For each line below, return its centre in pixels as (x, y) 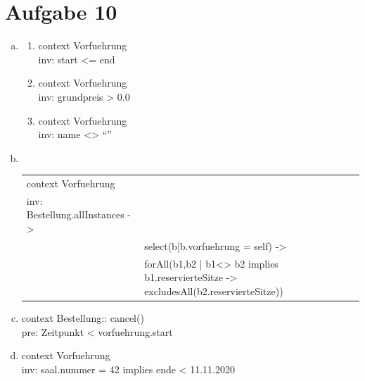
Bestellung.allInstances (75, 214)
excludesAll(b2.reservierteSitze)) (214, 291)
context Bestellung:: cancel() (83, 318)
